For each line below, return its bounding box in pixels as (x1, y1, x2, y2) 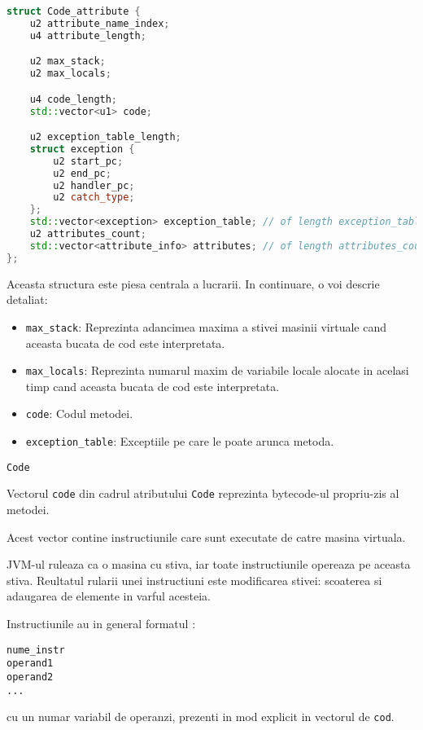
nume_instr (7, 644, 65, 656)
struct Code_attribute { (7, 6, 141, 17)
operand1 (7, 657, 54, 670)
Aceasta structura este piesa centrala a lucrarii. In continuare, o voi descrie (7, 275, 380, 292)
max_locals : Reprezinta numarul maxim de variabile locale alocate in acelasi (25, 362, 409, 379)
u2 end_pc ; (53, 167, 111, 179)
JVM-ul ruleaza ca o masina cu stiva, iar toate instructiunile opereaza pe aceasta (7, 556, 411, 573)
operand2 (7, 671, 54, 683)
